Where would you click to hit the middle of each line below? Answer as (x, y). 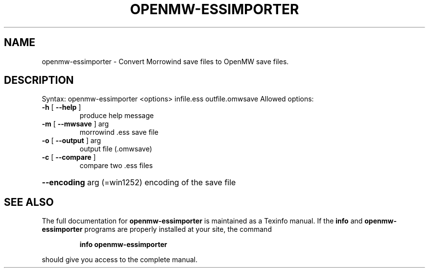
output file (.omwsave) (116, 149)
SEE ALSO (29, 202)
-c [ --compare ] (69, 157)
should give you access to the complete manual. (120, 260)
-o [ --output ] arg (71, 141)
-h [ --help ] (61, 107)
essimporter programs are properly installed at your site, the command (157, 229)
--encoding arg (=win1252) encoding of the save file (139, 183)
